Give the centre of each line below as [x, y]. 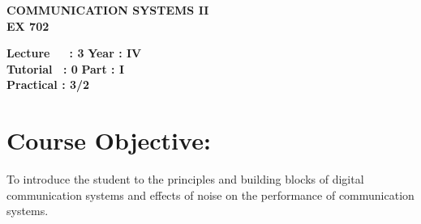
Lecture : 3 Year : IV [74, 53]
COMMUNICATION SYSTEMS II [108, 10]
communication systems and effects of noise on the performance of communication [210, 194]
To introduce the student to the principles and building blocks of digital [185, 179]
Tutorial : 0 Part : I [66, 68]
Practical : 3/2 [48, 85]
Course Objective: [109, 140]
